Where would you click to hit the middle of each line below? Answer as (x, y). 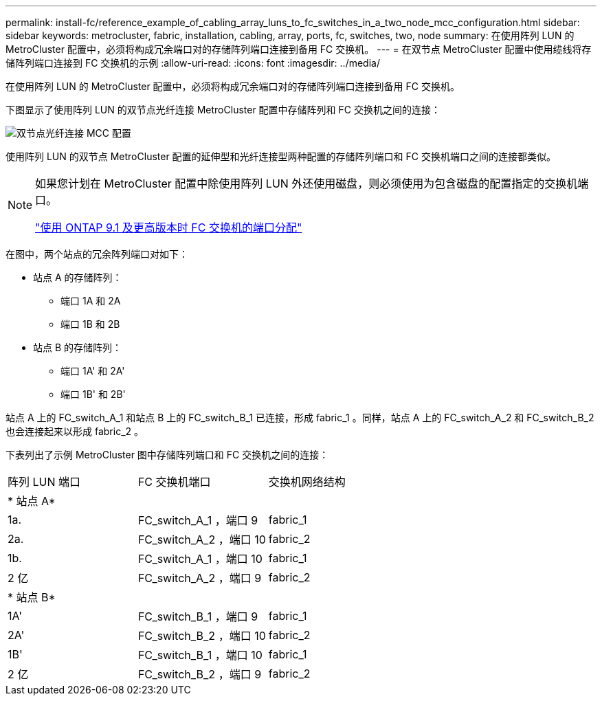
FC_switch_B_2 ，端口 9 (200, 674)
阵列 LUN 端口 (44, 482)
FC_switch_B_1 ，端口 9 (198, 616)
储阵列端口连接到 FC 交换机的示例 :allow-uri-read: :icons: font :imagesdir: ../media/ (193, 63)
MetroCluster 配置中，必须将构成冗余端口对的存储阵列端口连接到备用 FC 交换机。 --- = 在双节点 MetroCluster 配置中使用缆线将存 (299, 49)
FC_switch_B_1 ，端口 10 (200, 655)
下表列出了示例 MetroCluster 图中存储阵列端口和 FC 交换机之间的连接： (167, 455)
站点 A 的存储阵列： (78, 277)
